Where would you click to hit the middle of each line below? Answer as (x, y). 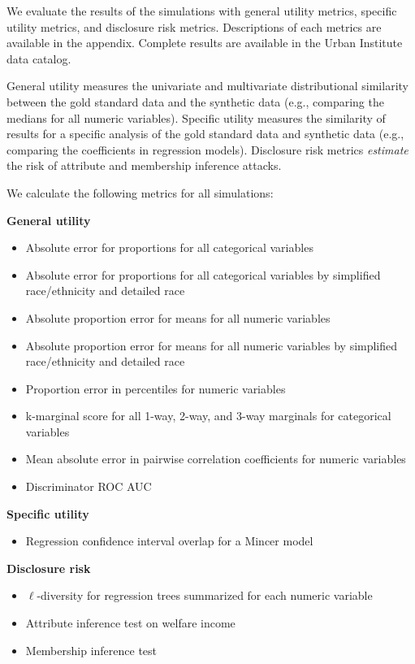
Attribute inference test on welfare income (130, 623)
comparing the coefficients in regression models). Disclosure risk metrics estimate (207, 149)
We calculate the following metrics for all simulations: (140, 192)
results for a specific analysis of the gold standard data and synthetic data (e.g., (205, 134)
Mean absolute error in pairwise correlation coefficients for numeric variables (216, 459)
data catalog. (39, 58)
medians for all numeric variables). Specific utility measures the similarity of (196, 117)
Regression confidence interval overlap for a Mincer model (169, 541)
